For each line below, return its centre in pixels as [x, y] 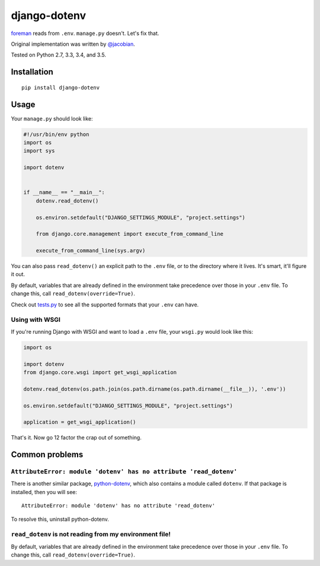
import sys [39, 151]
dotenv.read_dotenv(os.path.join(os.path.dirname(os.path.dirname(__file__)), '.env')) [155, 389]
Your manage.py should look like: [52, 118]
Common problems [47, 455]
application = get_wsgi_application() [80, 422]
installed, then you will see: [44, 492]
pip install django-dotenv [61, 87]
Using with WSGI [36, 320]
